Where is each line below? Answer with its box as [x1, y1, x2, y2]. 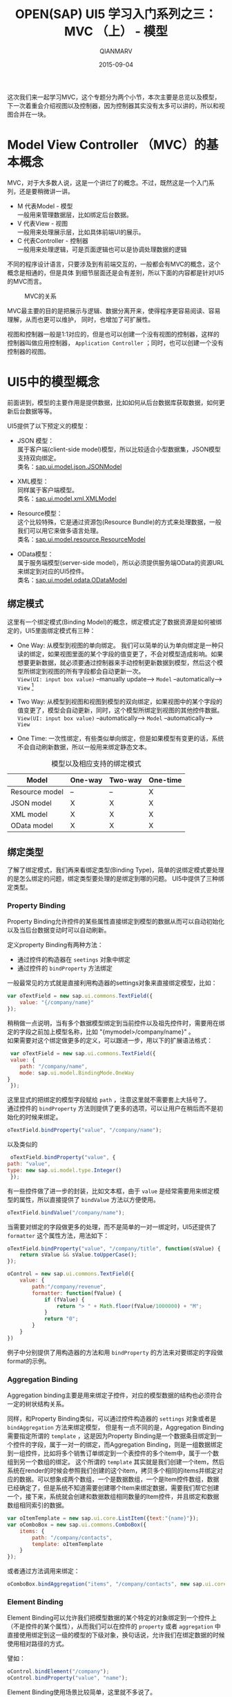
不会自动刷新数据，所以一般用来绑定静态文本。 [17, 743, 151, 751]
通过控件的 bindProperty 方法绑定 [17, 964, 113, 973]
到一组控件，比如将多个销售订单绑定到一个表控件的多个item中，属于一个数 [7, 1449, 220, 1457]
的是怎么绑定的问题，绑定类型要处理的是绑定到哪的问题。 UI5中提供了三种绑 [7, 874, 224, 883]
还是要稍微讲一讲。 [19, 187, 74, 195]
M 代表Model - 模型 [17, 201, 73, 210]
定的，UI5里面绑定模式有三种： [7, 626, 96, 634]
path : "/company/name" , [19, 1063, 88, 1070]
